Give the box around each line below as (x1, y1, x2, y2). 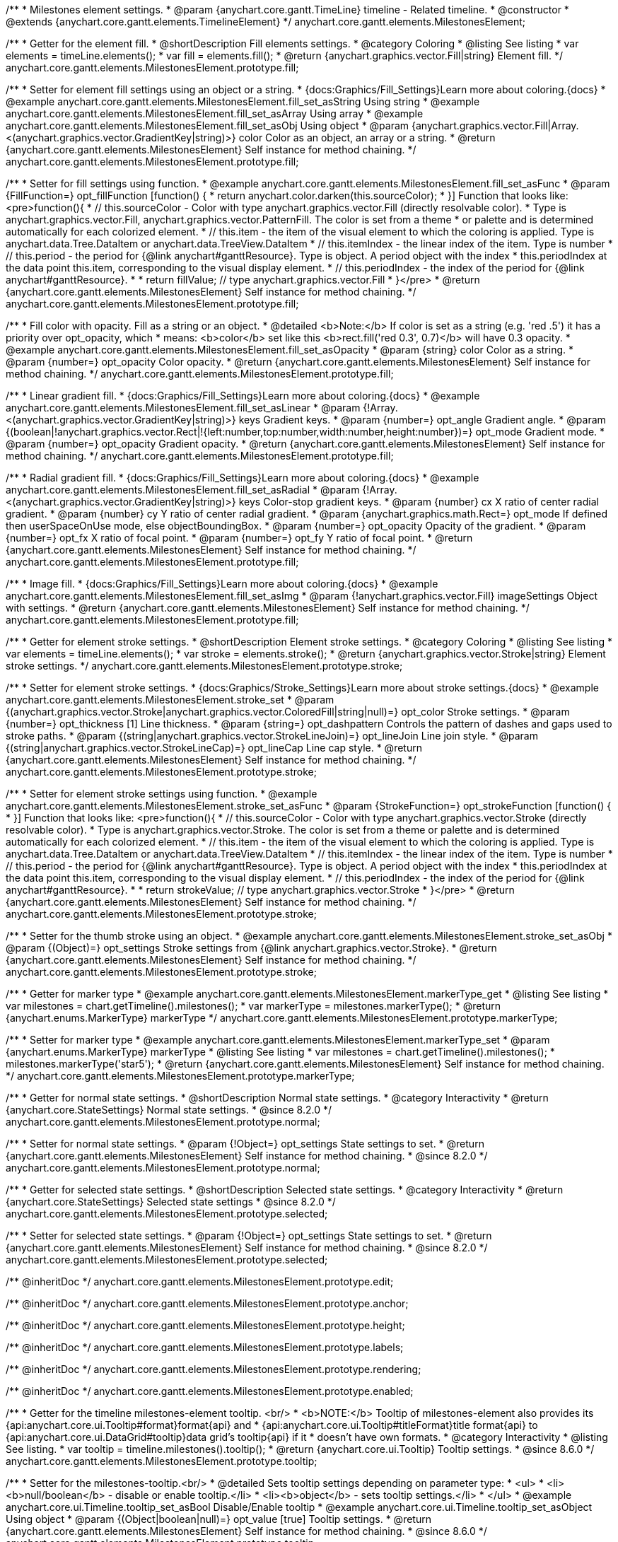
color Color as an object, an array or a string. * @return (238, 132, 496, 144)
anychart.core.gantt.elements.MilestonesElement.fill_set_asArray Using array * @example (6, 107, 424, 119)
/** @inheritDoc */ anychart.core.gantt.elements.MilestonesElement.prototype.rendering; (6, 1363, 421, 1375)
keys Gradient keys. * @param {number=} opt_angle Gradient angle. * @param (238, 414, 606, 426)
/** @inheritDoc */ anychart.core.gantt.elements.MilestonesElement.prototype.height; (6, 1319, 405, 1331)
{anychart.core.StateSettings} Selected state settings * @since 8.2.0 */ (6, 1196, 336, 1208)
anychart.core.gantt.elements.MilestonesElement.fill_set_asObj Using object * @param (6, 119, 409, 132)
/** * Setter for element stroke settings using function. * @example (6, 788, 317, 800)
